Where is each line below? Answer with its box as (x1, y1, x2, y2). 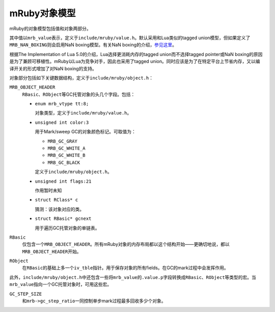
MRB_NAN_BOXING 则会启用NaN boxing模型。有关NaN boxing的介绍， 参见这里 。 (9, 42, 177, 48)
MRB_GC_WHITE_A (47, 146, 86, 151)
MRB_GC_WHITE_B (47, 153, 86, 158)
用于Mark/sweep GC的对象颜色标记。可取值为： (35, 129, 136, 135)
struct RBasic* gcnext (35, 216, 92, 221)
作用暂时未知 (35, 187, 62, 193)
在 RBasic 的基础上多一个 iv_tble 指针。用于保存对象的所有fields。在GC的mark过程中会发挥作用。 (22, 265, 229, 271)
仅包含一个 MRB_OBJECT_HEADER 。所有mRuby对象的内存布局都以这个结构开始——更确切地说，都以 (22, 241, 230, 247)
